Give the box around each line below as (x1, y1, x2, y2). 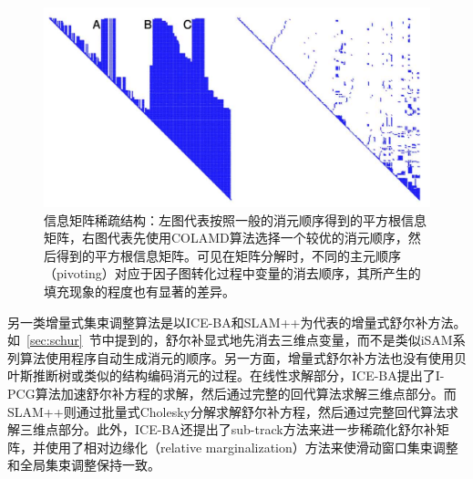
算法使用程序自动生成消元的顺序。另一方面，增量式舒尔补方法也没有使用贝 (19, 348, 467, 367)
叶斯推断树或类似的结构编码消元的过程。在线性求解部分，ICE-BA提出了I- (7, 366, 445, 385)
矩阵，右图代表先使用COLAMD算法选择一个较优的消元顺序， (44, 228, 408, 247)
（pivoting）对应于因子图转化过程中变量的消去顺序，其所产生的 (44, 264, 421, 283)
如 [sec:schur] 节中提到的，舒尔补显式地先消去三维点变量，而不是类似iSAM (7, 330, 453, 349)
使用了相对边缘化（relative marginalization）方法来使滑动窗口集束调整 (45, 437, 458, 456)
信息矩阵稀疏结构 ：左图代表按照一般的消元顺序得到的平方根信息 (44, 210, 427, 229)
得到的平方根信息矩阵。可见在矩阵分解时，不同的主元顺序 (56, 245, 401, 265)
